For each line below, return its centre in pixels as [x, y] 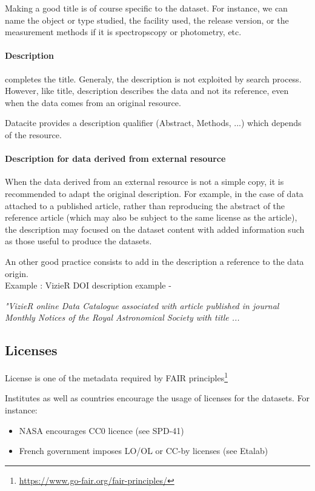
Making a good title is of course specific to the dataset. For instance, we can [146, 8]
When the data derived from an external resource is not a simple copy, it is [144, 182]
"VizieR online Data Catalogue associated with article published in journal [142, 305]
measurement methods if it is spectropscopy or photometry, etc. [123, 32]
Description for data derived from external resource [115, 159]
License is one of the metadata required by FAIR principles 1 [117, 377]
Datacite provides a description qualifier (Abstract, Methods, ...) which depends [153, 123]
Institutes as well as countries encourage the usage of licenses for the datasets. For [157, 398]
